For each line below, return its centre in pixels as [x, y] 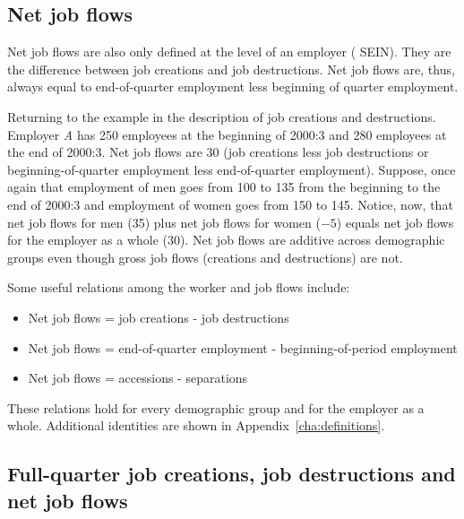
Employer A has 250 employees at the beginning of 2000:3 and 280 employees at [227, 134]
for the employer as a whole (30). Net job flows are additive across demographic [226, 240]
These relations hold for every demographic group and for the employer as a [216, 407]
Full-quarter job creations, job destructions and [232, 474]
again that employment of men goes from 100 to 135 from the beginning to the [224, 187]
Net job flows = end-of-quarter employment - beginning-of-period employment [243, 347]
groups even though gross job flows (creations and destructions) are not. [205, 257]
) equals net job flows [395, 222]
